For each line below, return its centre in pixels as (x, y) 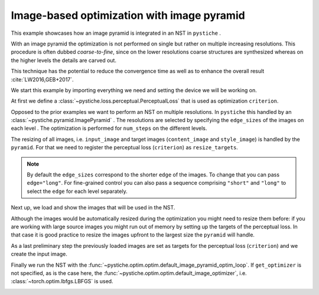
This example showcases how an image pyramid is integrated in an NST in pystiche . (116, 33)
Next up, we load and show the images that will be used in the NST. (93, 208)
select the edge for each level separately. (77, 191)
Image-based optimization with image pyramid (128, 15)
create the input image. (39, 254)
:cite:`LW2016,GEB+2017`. (42, 79)
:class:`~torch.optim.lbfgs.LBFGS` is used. (62, 281)
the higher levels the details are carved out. (64, 60)
